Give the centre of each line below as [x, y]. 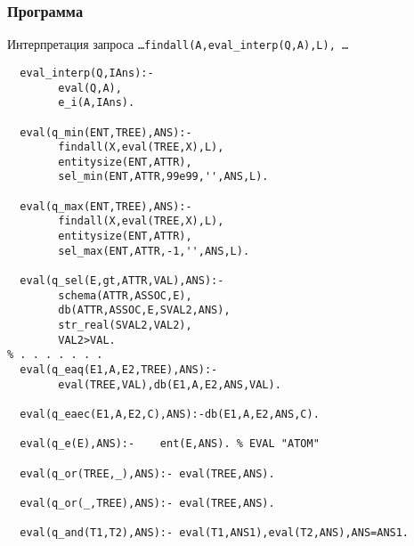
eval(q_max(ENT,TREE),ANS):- [106, 206]
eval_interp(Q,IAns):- [87, 73]
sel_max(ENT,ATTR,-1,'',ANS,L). [154, 251]
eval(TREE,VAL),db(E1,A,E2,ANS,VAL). [170, 384]
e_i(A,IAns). [97, 103]
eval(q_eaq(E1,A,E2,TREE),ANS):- [119, 370]
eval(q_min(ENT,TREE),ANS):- [106, 132]
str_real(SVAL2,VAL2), [125, 326]
